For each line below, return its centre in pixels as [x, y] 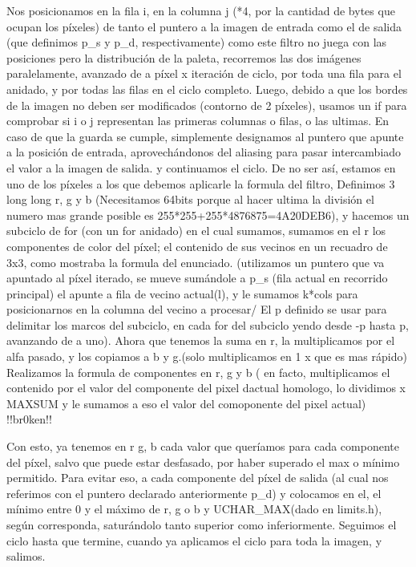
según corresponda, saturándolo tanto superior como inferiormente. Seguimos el [202, 524]
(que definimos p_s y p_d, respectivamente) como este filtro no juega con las [197, 42]
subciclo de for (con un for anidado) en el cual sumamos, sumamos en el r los [196, 231]
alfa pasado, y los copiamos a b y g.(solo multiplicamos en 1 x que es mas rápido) [207, 356]
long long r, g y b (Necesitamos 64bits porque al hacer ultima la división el [190, 199]
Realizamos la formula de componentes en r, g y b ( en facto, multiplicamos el [198, 372]
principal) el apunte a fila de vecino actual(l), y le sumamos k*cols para [182, 293]
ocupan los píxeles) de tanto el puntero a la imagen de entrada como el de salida [204, 26]
